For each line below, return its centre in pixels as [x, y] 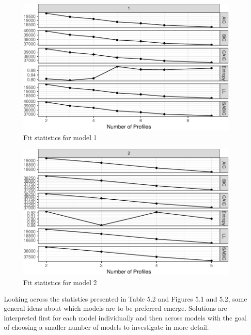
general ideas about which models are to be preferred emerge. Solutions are [116, 308]
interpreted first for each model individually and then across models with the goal [125, 317]
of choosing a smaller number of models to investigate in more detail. [107, 327]
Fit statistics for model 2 [60, 282]
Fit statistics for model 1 [60, 137]
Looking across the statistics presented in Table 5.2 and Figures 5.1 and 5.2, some [125, 298]
